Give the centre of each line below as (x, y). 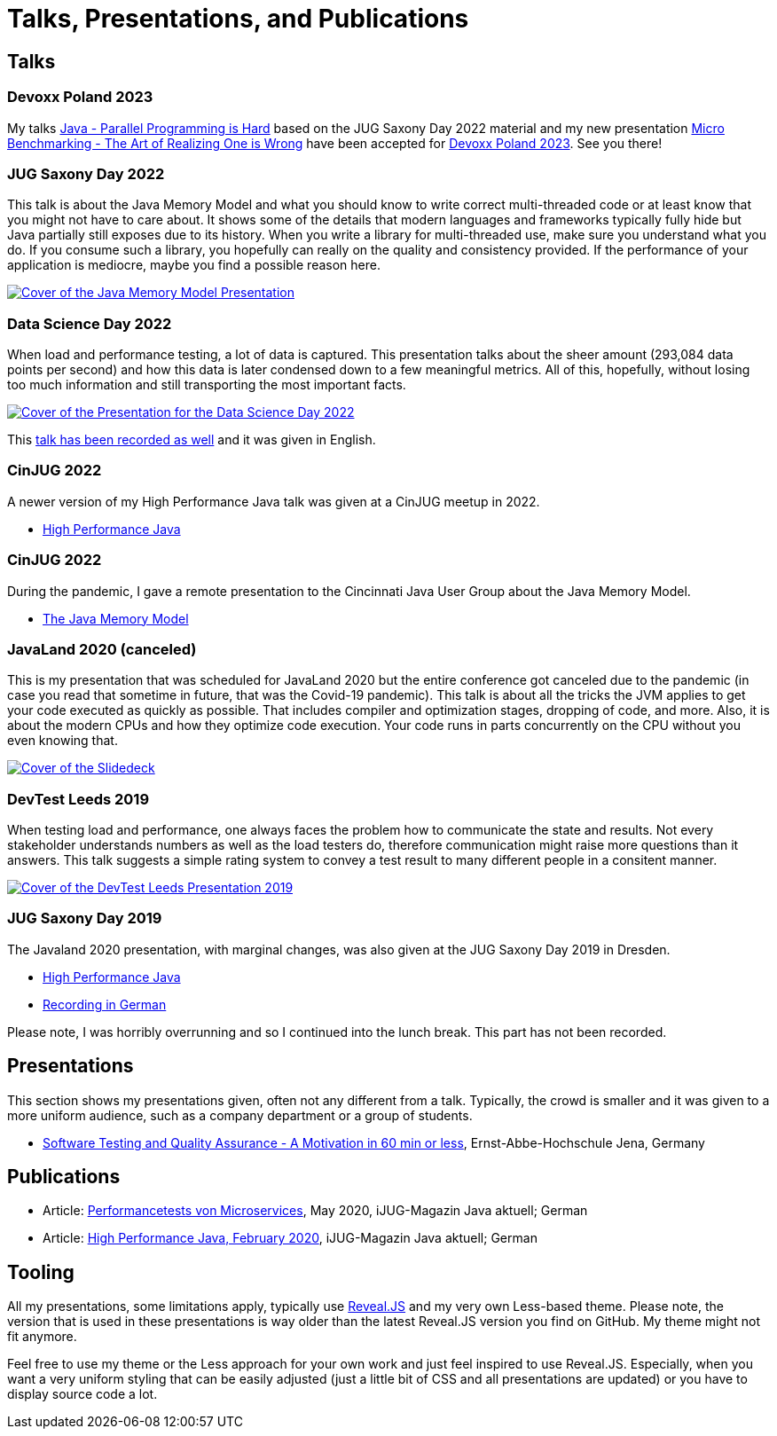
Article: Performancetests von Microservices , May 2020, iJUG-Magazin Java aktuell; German (315, 1211)
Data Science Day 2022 (90, 323)
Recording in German (105, 1004)
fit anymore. (42, 1337)
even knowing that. (63, 741)
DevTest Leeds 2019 (78, 799)
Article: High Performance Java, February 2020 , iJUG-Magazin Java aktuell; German (290, 1238)
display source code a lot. (82, 1394)
